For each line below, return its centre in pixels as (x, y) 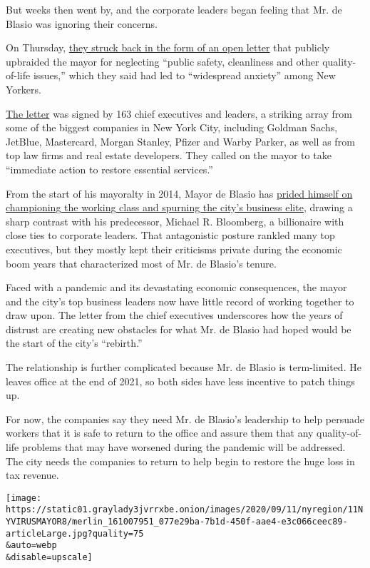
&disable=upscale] (49, 558)
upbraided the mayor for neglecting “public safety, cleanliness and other (163, 61)
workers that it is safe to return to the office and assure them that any (160, 433)
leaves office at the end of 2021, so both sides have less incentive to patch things (180, 381)
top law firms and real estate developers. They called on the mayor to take (169, 155)
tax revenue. (32, 475)
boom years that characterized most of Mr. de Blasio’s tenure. (141, 263)
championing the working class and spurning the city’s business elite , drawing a (179, 207)
